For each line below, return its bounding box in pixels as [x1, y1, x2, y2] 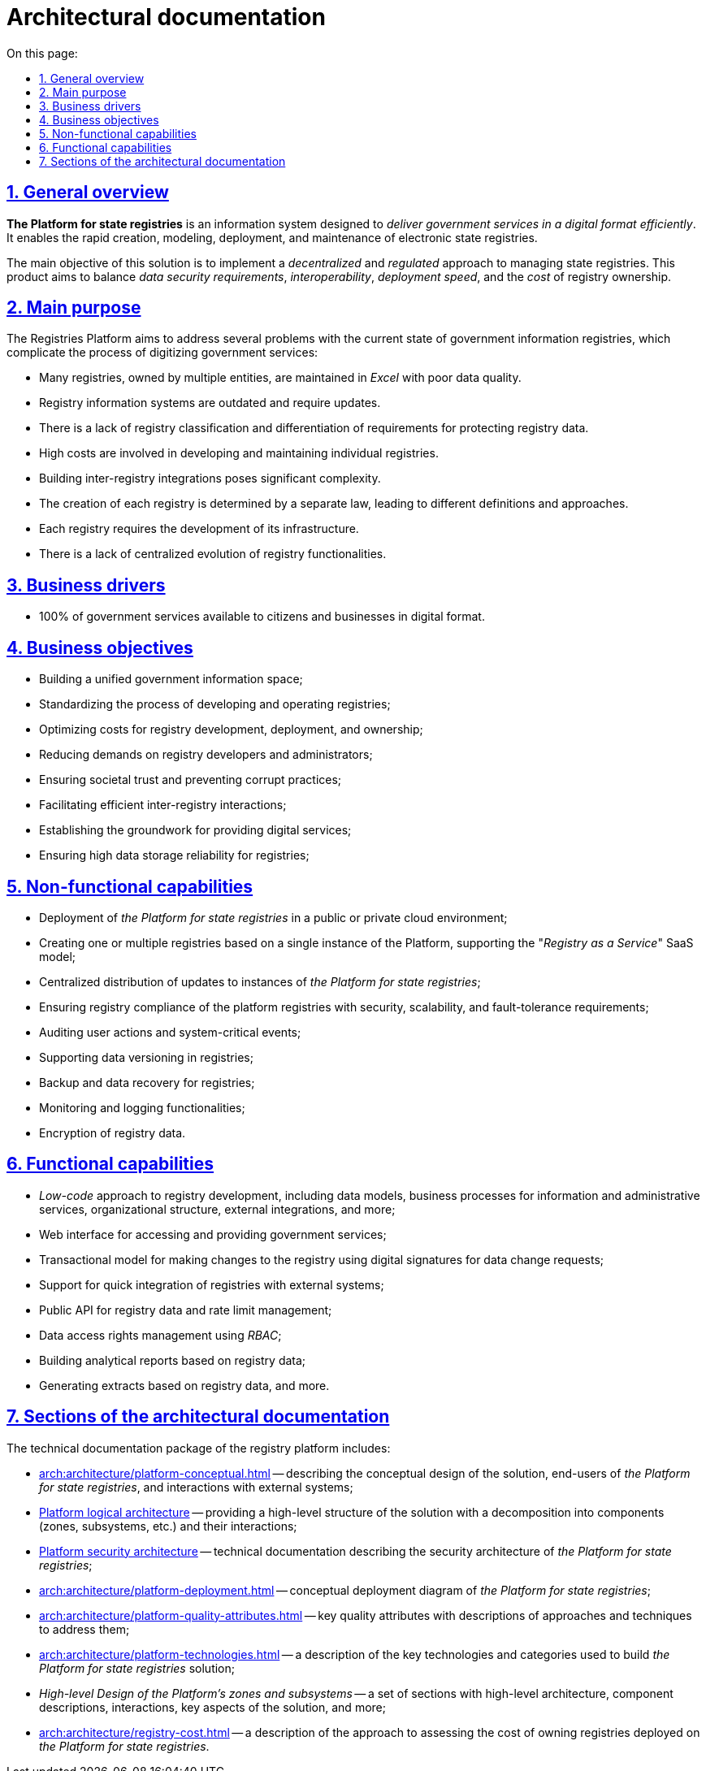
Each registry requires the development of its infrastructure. [39, 522, 359, 536]
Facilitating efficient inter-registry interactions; [39, 798, 287, 812]
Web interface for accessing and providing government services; [39, 1227, 387, 1241]
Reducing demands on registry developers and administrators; [39, 747, 373, 762]
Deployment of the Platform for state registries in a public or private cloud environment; [39, 910, 508, 924]
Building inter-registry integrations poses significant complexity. [39, 471, 381, 486]
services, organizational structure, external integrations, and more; [39, 1202, 396, 1216]
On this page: [6, 45, 78, 60]
